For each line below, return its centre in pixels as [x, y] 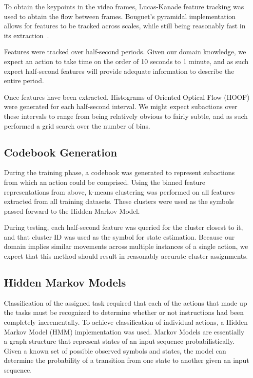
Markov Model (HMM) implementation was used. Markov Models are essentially [124, 331]
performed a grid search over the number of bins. [77, 125]
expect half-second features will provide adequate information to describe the [119, 71]
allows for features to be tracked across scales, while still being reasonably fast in [125, 26]
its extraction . [27, 35]
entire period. [24, 80]
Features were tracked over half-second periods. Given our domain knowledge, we [125, 52]
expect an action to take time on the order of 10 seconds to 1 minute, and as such [126, 61]
